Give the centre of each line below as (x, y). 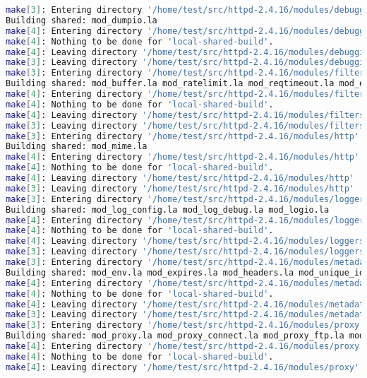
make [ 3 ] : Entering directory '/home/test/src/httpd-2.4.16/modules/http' (183, 136)
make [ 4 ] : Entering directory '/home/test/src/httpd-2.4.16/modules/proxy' (185, 346)
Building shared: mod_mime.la (77, 147)
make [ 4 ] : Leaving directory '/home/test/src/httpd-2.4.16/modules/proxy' (183, 367)
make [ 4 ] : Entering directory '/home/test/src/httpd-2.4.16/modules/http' (183, 157)
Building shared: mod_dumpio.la (82, 20)
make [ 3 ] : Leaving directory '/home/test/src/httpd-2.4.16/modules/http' (180, 188)
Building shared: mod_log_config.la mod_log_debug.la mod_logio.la (168, 209)
